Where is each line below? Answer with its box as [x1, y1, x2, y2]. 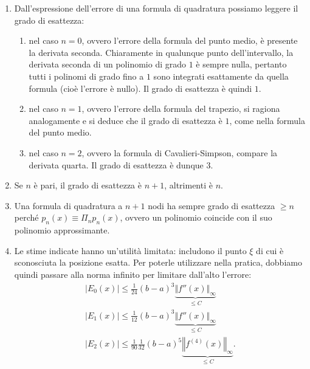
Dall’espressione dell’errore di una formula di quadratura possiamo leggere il [14, 2, 298, 14]
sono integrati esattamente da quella [153, 69, 289, 82]
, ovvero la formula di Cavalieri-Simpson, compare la [81, 146, 278, 159]
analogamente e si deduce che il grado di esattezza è [29, 114, 222, 126]
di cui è [256, 244, 284, 257]
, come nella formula [229, 114, 305, 126]
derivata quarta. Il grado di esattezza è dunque [29, 158, 204, 171]
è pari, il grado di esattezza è [33, 179, 142, 191]
